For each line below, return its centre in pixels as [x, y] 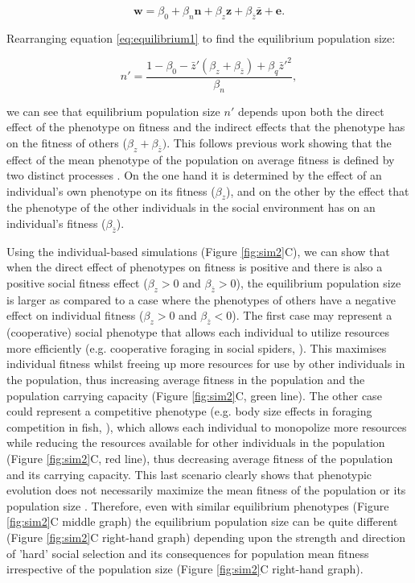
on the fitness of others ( [67, 142]
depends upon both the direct [311, 111]
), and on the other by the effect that [318, 190]
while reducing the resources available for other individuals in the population [196, 442]
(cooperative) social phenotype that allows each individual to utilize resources [198, 332]
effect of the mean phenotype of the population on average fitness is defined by [201, 159]
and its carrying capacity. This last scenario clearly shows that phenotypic [189, 474]
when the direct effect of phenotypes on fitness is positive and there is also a [195, 267]
